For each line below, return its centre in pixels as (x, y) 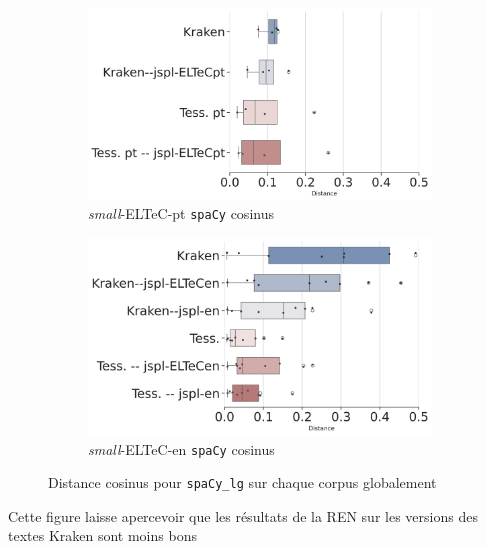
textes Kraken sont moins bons (102, 535)
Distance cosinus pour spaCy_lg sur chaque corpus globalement (242, 482)
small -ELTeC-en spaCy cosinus (181, 448)
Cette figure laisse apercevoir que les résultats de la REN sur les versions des (243, 515)
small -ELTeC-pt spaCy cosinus (181, 213)
